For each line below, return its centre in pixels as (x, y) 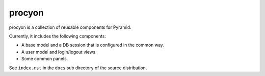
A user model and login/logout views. (59, 52)
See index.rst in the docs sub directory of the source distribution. (78, 68)
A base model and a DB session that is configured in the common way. (93, 45)
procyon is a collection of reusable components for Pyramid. (70, 27)
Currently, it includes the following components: (57, 36)
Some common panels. (45, 59)
